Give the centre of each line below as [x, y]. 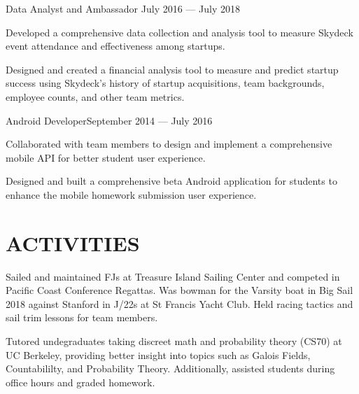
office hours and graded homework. [80, 382]
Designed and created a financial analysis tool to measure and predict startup [172, 69]
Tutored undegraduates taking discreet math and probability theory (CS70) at [174, 341]
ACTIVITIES [73, 242]
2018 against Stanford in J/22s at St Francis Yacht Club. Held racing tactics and [179, 303]
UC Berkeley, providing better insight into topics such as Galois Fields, [158, 354]
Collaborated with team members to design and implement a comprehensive [169, 144]
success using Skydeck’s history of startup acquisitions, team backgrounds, [165, 83]
